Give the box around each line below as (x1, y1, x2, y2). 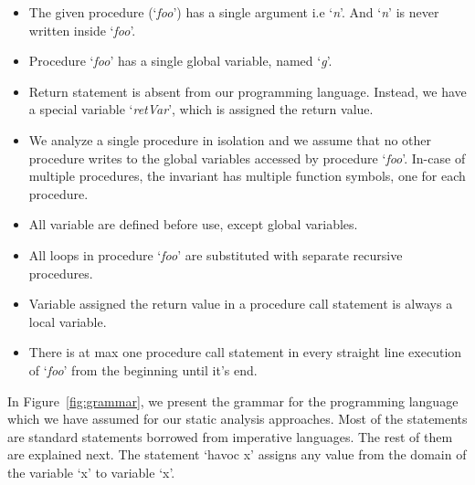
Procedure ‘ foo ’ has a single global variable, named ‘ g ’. (28, 51, 332, 70)
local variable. (28, 311, 107, 331)
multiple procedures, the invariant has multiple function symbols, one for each (28, 166, 466, 185)
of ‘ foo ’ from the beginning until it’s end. (28, 360, 258, 379)
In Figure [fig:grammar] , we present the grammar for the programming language (7, 391, 459, 410)
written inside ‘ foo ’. (28, 20, 136, 39)
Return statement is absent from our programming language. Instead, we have (28, 81, 467, 100)
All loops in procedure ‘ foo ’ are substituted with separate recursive (28, 245, 403, 264)
